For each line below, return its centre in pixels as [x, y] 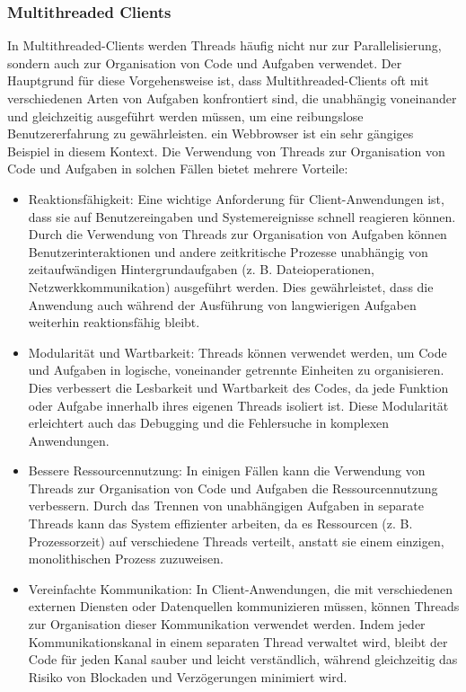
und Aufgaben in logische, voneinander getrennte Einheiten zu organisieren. [236, 370]
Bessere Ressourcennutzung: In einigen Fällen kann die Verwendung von [227, 470]
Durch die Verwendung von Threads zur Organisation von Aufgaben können [237, 234]
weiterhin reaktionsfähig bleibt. [114, 322]
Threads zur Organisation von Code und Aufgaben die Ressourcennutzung [233, 488]
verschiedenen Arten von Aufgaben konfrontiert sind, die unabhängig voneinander [232, 98]
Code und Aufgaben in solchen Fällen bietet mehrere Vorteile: [178, 169]
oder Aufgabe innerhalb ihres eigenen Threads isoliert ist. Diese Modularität [238, 405]
